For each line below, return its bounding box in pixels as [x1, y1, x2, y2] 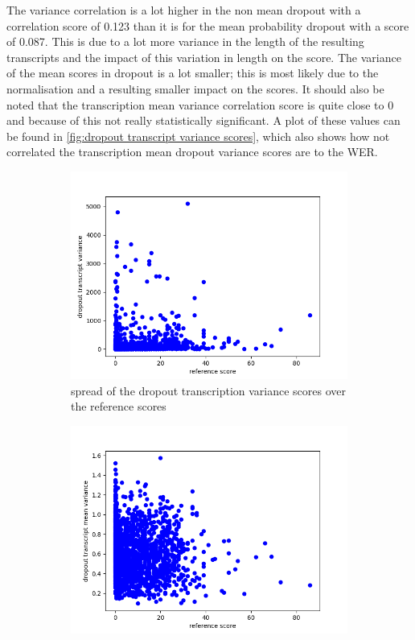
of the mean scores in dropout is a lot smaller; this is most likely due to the [6, 64, 379, 81]
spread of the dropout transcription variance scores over [71, 382, 347, 398]
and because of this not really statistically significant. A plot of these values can [6, 112, 401, 129]
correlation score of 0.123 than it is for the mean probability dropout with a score [6, 17, 409, 34]
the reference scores [71, 398, 166, 415]
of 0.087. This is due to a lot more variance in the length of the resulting [6, 33, 364, 50]
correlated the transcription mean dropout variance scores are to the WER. [6, 143, 378, 160]
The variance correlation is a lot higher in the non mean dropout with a [6, 2, 361, 18]
